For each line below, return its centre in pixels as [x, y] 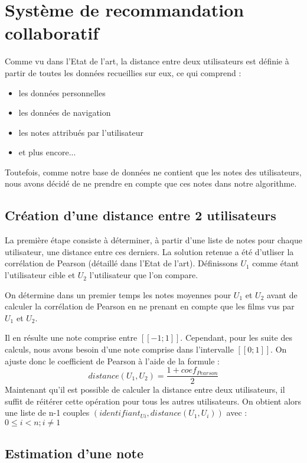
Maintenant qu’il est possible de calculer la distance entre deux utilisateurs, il [145, 389]
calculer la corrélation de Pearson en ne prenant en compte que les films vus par [150, 306]
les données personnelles [62, 92]
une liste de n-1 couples [47, 413]
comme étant [276, 263]
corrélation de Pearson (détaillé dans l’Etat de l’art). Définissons [121, 263]
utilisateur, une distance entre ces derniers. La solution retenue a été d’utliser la [149, 251]
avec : [237, 413]
